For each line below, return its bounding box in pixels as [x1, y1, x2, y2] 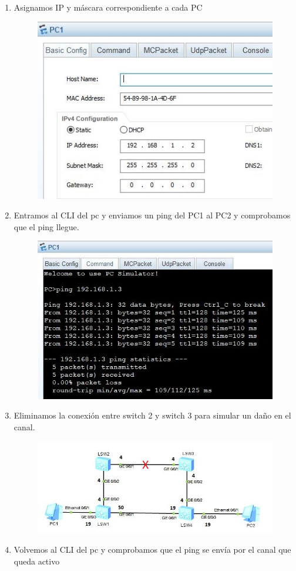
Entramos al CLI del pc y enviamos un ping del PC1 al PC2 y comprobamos [14, 209, 291, 221]
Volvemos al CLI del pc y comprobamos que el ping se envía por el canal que [14, 543, 291, 556]
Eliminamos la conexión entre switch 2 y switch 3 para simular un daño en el [14, 409, 291, 421]
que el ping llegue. [14, 220, 79, 233]
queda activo [14, 555, 60, 567]
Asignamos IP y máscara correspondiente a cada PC [14, 1, 203, 13]
